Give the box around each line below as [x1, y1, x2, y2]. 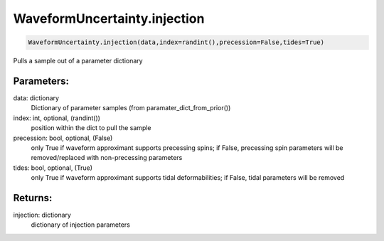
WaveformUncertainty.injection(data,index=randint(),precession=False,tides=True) [28, 38, 325, 46]
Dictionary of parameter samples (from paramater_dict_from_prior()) [31, 104, 231, 112]
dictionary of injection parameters [31, 220, 131, 229]
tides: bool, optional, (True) [13, 164, 92, 172]
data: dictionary [13, 94, 60, 102]
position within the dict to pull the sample [31, 124, 152, 132]
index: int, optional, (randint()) [13, 114, 101, 122]
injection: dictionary [13, 210, 71, 220]
